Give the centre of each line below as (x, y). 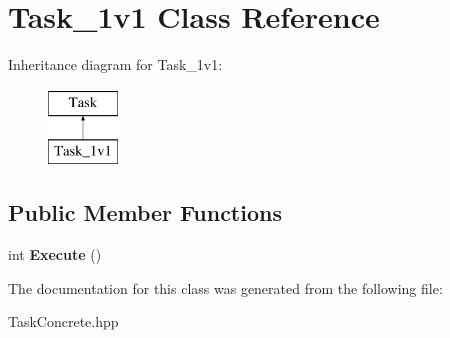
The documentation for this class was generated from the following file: (225, 287)
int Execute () (55, 254)
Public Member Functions (145, 212)
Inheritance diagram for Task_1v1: (115, 64)
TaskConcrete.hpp (63, 321)
